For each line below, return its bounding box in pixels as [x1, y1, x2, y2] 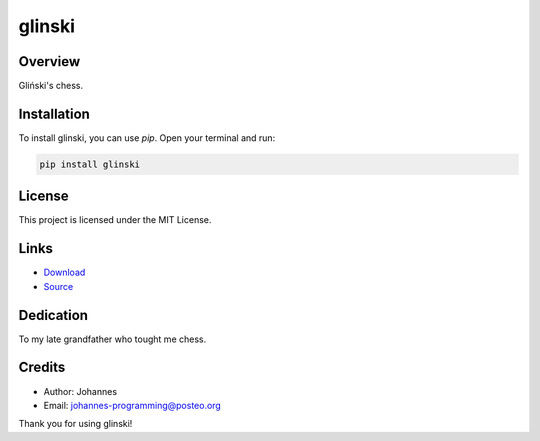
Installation [18, 105, 90, 122]
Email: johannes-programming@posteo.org [43, 399, 222, 411]
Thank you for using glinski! [18, 418, 133, 430]
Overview [18, 53, 81, 70]
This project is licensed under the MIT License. [18, 214, 212, 226]
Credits [18, 359, 66, 376]
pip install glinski [39, 158, 140, 170]
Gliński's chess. [18, 80, 84, 92]
